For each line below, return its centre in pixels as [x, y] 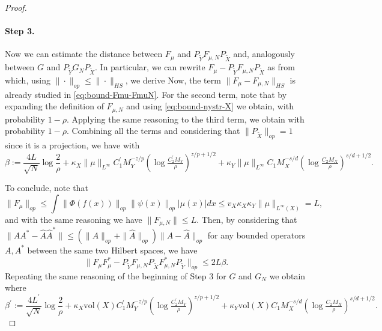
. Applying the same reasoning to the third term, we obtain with [186, 119]
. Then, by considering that [247, 219]
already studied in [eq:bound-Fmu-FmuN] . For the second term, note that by [146, 94]
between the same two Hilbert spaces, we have [112, 250]
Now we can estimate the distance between [84, 54]
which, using [28, 80]
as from [281, 67]
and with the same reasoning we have [74, 219]
